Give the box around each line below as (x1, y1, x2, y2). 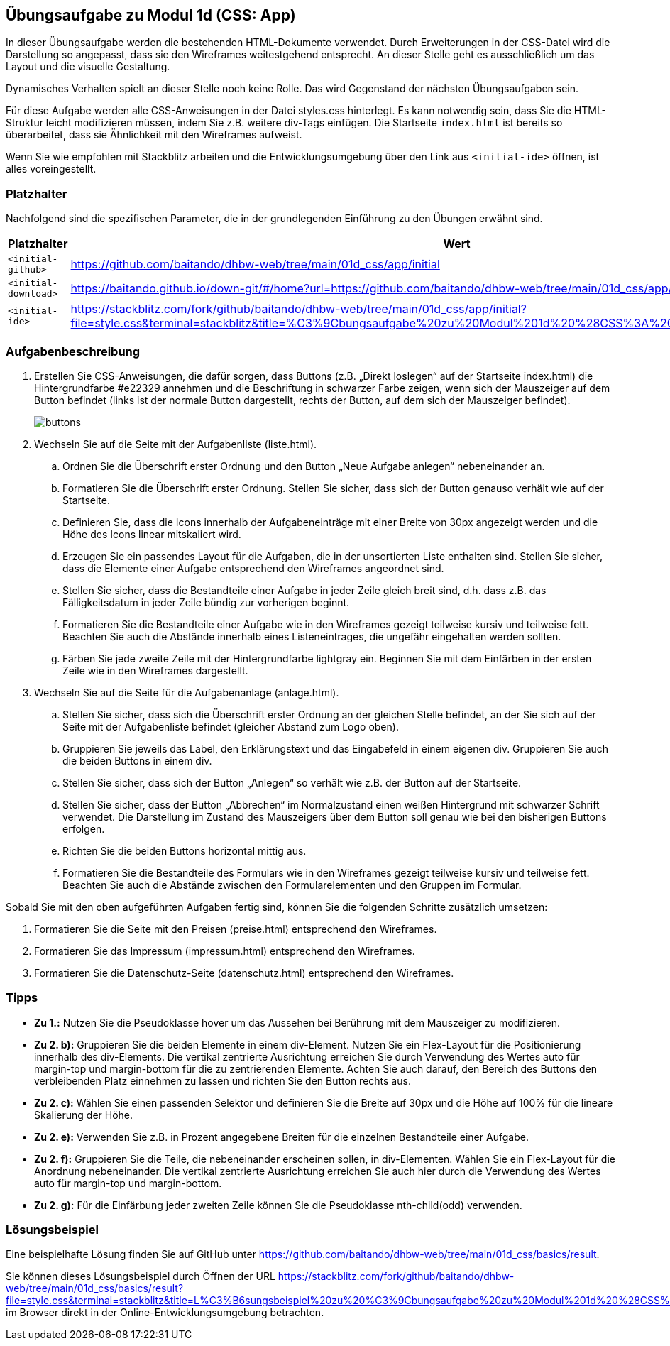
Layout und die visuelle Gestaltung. (6, 60, 170, 73)
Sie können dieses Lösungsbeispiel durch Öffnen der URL (6, 1270, 275, 1283)
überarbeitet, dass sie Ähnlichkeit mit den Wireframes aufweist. (6, 128, 302, 141)
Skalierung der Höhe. (34, 1108, 133, 1121)
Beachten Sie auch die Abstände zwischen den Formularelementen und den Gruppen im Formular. (62, 878, 522, 891)
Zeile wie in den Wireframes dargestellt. (62, 664, 248, 677)
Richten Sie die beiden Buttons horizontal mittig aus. (62, 844, 307, 857)
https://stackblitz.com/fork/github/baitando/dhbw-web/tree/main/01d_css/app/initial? (70, 302, 527, 317)
